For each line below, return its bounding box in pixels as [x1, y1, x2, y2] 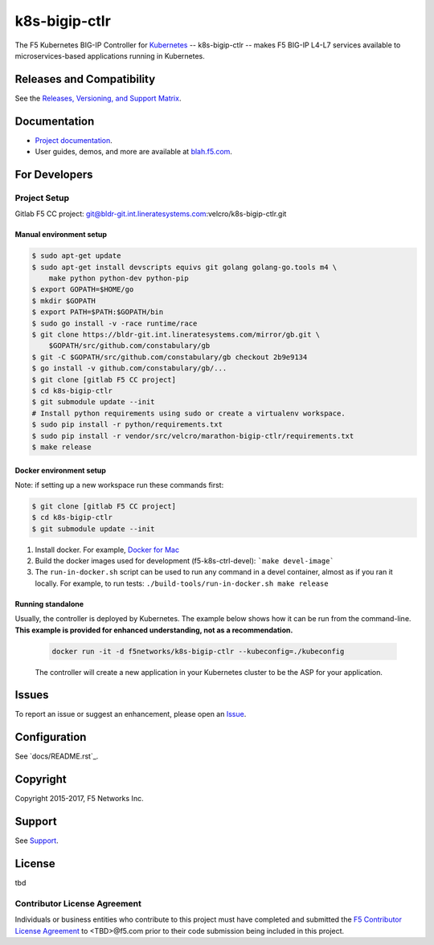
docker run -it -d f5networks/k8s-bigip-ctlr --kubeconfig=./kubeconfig [51, 647, 345, 656]
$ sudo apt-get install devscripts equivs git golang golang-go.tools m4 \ [31, 262, 338, 272]
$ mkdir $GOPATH [31, 296, 96, 305]
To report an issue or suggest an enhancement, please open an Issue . [14, 710, 247, 719]
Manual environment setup [14, 230, 108, 239]
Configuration [14, 730, 87, 744]
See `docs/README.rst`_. [14, 751, 99, 761]
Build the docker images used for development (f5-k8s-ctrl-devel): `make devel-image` [35, 556, 335, 566]
